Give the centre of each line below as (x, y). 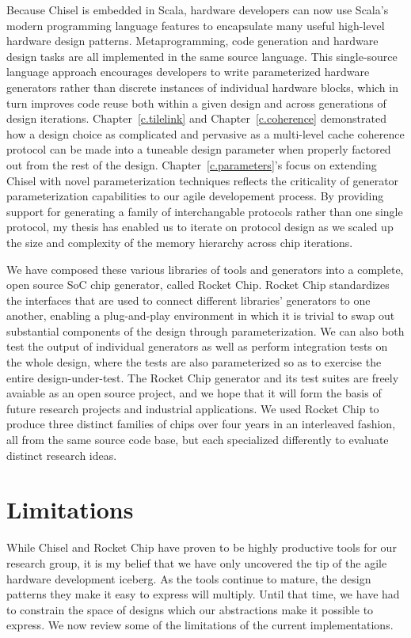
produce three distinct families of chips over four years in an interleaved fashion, (201, 424)
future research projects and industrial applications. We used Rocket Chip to (193, 408)
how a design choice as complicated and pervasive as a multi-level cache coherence (205, 133)
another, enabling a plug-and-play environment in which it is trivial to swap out (201, 315)
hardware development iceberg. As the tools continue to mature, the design (189, 578)
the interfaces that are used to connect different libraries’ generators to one (188, 300)
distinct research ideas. (62, 455)
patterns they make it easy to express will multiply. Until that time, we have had (203, 594)
